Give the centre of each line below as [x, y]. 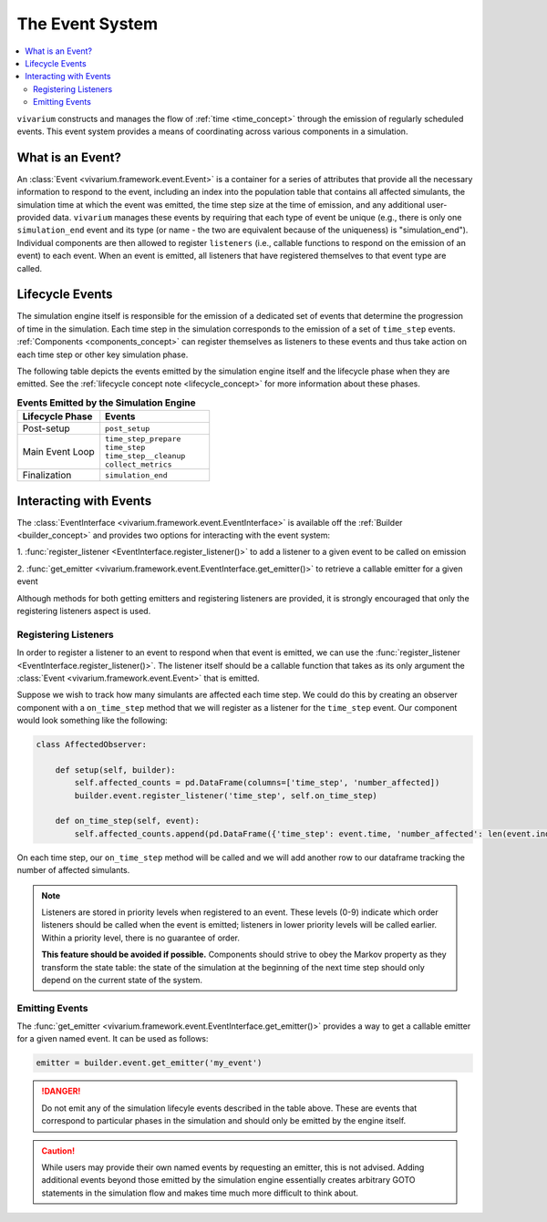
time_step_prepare [143, 439]
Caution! [58, 1150]
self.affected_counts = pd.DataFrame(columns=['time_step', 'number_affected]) [257, 783]
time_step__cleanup [145, 456]
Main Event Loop [58, 452]
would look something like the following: [92, 721]
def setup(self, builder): [116, 770]
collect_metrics [139, 465]
